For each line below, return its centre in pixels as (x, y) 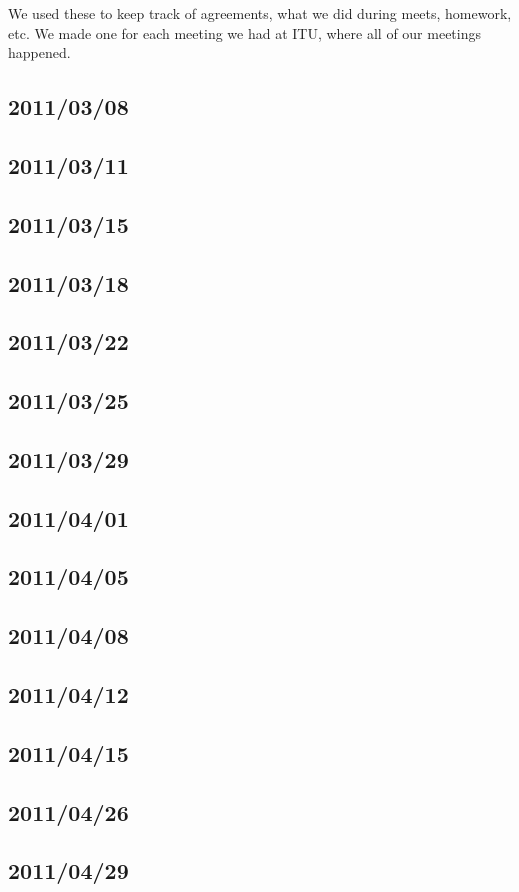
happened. (39, 52)
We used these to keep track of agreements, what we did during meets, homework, (260, 13)
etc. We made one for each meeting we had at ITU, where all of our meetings (245, 32)
